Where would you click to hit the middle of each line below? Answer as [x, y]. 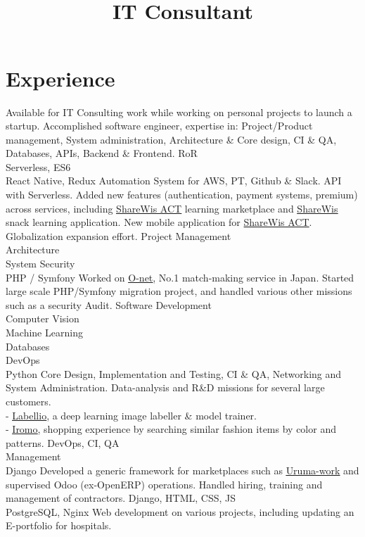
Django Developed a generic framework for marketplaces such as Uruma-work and [182, 470]
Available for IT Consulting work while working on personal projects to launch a [179, 112]
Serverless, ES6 [38, 166]
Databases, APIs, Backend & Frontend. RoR [102, 153]
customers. [28, 401]
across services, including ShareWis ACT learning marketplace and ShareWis [172, 208]
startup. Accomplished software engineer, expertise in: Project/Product [159, 126]
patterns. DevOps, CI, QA [63, 442]
